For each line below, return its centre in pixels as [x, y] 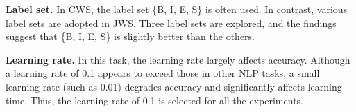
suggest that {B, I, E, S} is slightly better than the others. [130, 36]
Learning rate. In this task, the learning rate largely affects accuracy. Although [178, 59]
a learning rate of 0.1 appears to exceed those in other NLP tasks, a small [163, 73]
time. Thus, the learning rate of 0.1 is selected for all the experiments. [154, 100]
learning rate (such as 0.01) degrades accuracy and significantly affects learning [174, 86]
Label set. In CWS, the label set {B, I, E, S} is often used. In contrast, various [177, 9]
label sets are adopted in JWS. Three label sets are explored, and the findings [171, 22]
